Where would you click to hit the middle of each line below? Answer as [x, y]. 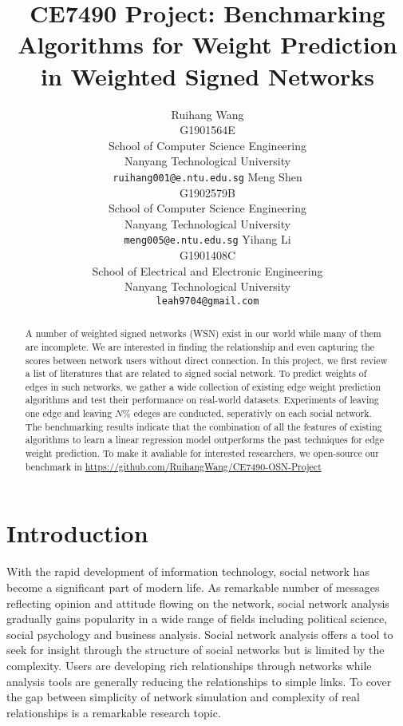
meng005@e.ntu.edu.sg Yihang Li [207, 239]
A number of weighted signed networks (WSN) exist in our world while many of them [203, 333]
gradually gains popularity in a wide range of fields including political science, [197, 619]
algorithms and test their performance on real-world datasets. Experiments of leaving [202, 400]
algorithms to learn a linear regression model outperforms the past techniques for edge [204, 440]
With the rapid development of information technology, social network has [188, 571]
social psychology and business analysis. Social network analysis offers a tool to [200, 634]
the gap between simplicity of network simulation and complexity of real [183, 697]
